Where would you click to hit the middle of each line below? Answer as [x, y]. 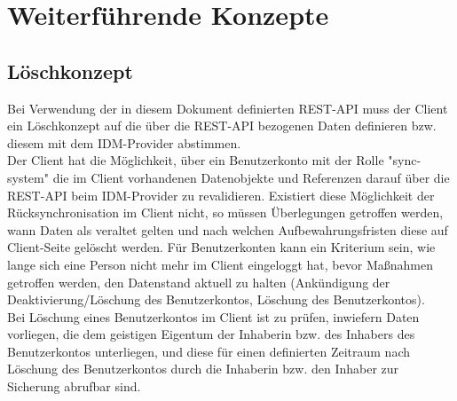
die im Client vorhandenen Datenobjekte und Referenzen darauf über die [251, 177]
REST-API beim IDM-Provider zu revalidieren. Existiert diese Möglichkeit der [221, 195]
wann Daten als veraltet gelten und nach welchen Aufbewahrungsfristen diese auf [228, 229]
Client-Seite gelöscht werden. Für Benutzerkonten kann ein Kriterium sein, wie [221, 247]
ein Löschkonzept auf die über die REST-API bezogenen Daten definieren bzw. [222, 126]
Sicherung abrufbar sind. [74, 386]
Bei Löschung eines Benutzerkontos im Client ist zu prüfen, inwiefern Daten [213, 316]
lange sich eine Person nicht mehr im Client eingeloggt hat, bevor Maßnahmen [220, 264]
